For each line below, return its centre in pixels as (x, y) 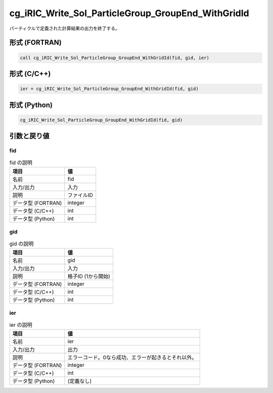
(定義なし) (80, 381)
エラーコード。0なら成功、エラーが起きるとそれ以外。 (132, 358)
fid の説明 (21, 163)
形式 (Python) (31, 105)
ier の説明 (21, 325)
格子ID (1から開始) (89, 276)
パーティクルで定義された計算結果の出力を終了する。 (64, 28)
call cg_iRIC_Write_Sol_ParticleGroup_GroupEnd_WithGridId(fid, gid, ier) (115, 58)
